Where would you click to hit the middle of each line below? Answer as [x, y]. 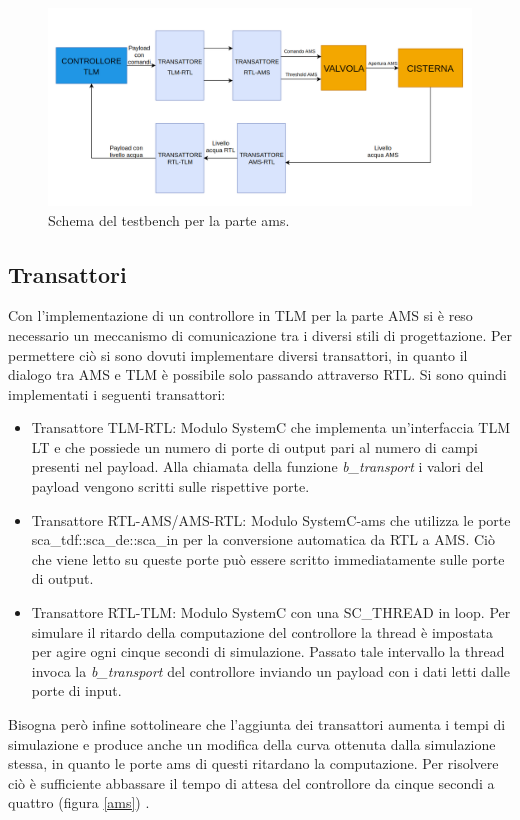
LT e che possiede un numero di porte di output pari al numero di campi [254, 446]
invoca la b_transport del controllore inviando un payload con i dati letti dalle [270, 670]
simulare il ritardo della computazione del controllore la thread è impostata [262, 631]
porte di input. [76, 690]
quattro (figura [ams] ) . [79, 802]
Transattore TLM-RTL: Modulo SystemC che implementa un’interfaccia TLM [271, 427]
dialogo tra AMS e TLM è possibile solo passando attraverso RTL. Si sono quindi [257, 374]
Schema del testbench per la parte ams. [169, 219]
